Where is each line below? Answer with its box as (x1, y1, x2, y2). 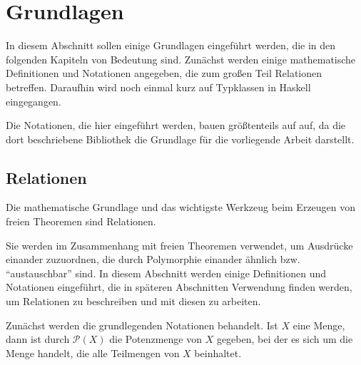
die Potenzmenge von (109, 331, 202, 346)
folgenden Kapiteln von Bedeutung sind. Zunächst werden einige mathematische (6, 51, 356, 66)
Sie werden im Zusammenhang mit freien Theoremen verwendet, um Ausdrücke (6, 237, 353, 252)
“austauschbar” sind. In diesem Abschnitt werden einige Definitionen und (6, 265, 327, 280)
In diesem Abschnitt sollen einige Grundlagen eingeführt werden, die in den (6, 38, 336, 53)
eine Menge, (293, 317, 345, 332)
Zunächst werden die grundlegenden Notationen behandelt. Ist (6, 317, 278, 332)
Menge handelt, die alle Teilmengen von (6, 345, 180, 360)
